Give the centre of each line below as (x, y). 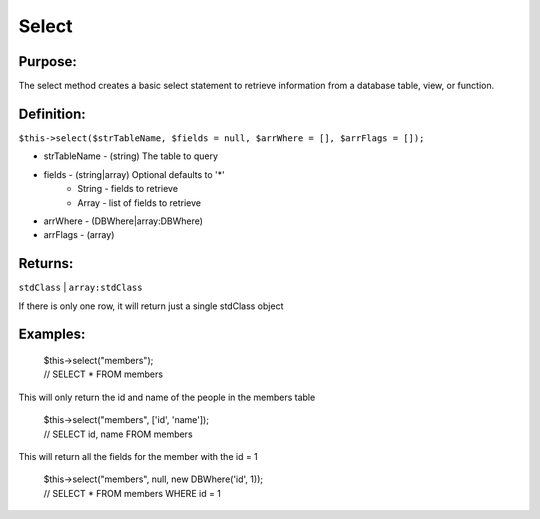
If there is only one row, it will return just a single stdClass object (151, 306)
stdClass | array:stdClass (80, 287)
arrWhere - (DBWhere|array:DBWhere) (123, 221)
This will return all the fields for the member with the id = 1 (138, 456)
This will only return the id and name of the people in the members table (167, 397)
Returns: (46, 263)
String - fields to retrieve (128, 189)
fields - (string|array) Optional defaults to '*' (134, 174)
